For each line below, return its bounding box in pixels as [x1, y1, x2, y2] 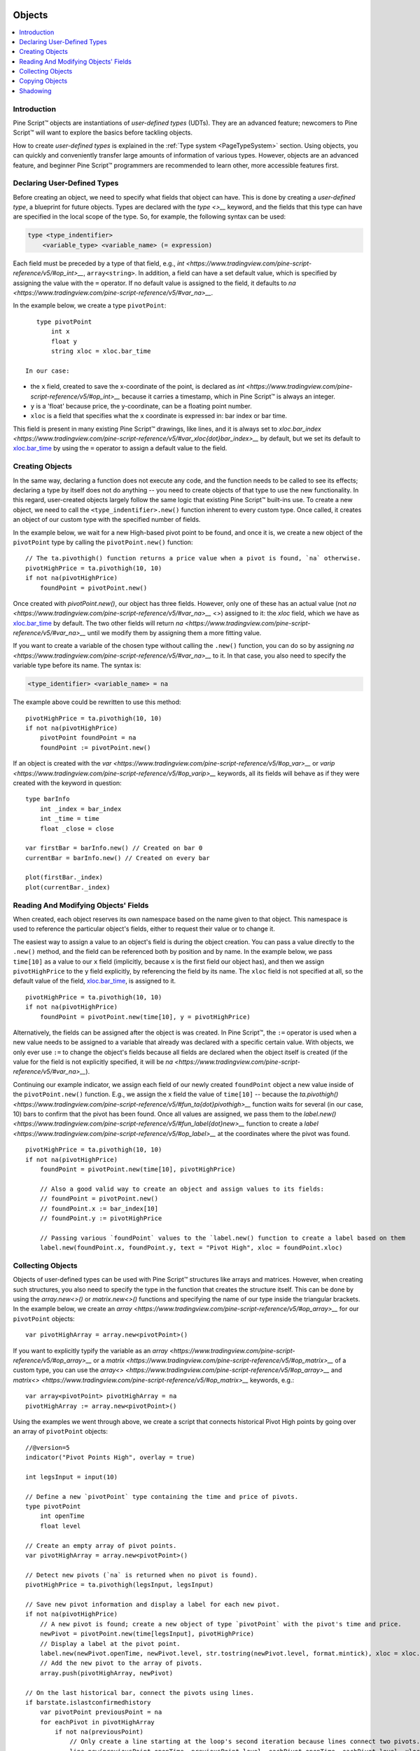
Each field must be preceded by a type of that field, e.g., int [13, 259, 185, 268]
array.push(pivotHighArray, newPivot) [39, 1669, 174, 1677]
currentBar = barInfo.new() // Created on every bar [25, 854, 210, 861]
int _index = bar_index [39, 805, 122, 812]
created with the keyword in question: [13, 778, 122, 787]
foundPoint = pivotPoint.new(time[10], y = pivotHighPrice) [39, 1013, 251, 1020]
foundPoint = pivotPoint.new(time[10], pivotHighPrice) [39, 1165, 236, 1173]
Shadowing [19, 86, 52, 95]
